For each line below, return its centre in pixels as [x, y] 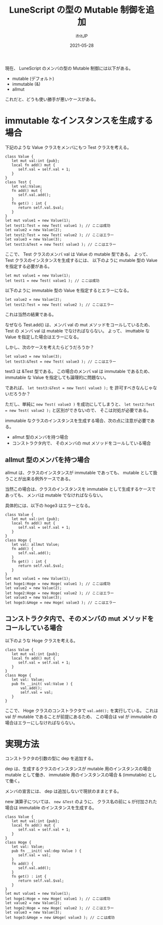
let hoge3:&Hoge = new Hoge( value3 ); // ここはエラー [61, 602]
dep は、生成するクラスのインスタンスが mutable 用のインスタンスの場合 [78, 769]
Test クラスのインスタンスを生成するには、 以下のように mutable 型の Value [81, 260]
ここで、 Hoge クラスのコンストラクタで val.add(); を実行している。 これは [81, 710]
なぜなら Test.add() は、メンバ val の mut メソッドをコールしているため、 [79, 325]
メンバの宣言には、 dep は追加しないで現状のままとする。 [63, 791]
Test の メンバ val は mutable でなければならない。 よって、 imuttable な [77, 331]
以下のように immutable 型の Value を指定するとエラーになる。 [68, 290]
